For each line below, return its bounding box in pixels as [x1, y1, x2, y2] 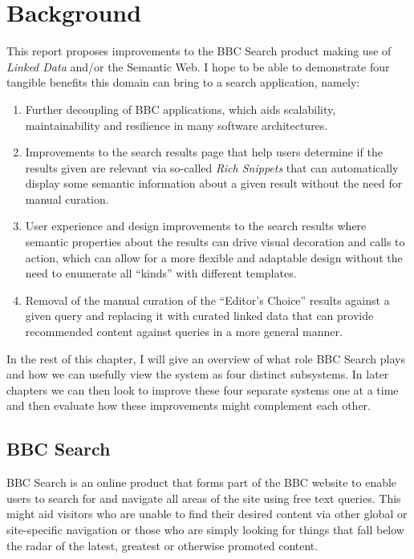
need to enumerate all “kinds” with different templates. [25, 265, 297, 282]
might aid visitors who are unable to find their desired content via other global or [6, 505, 408, 522]
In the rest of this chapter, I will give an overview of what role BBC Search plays [6, 350, 405, 367]
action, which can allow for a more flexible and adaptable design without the [25, 249, 403, 265]
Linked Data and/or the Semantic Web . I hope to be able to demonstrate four [6, 58, 390, 75]
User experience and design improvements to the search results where [25, 217, 367, 234]
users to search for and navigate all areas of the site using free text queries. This [6, 489, 401, 506]
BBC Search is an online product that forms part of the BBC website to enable [6, 474, 397, 491]
